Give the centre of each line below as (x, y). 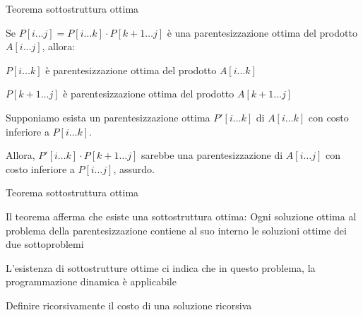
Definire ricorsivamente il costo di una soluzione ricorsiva (129, 305)
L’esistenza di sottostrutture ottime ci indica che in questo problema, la (161, 267)
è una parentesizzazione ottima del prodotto (262, 32)
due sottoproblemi (45, 244)
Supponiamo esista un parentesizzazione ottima (108, 117)
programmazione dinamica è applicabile (91, 281)
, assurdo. (134, 168)
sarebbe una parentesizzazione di (212, 155)
